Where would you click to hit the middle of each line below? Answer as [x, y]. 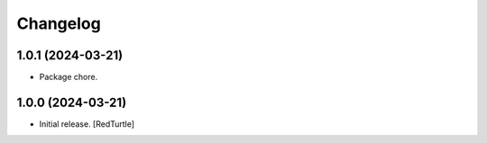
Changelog [59, 23]
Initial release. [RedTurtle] [87, 124]
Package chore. [69, 77]
